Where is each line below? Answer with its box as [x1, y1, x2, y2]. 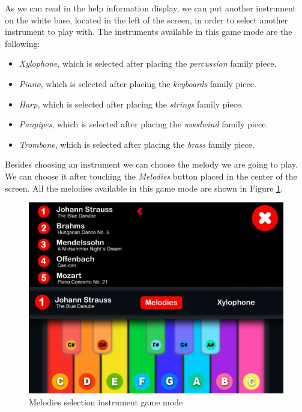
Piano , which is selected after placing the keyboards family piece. [19, 77, 256, 89]
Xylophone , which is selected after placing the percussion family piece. [19, 57, 277, 70]
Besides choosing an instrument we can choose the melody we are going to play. [5, 158, 298, 171]
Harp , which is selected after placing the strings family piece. [19, 97, 243, 110]
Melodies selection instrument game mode [29, 395, 183, 408]
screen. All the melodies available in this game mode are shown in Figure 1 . [5, 181, 283, 194]
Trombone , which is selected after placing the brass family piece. [19, 138, 255, 150]
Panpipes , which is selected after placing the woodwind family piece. [19, 118, 268, 130]
